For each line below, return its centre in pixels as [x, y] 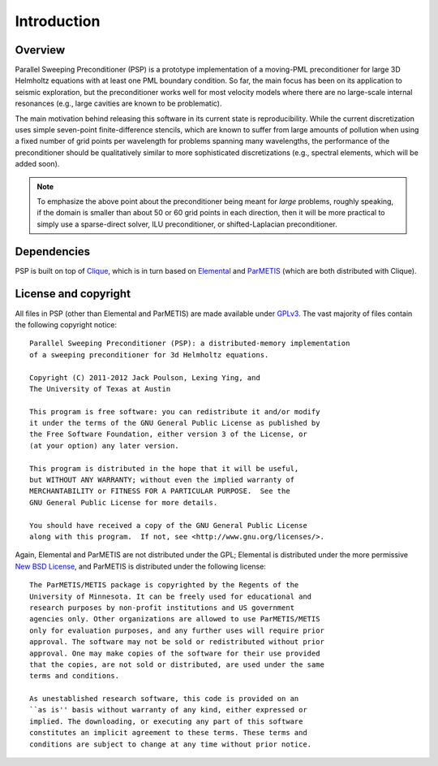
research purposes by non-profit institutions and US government [162, 608]
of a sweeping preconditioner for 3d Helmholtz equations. [149, 355]
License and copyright [73, 294]
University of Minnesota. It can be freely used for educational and [171, 596]
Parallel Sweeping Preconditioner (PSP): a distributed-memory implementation [190, 344]
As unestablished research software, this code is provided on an [164, 699]
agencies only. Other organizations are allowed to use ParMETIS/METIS [175, 619]
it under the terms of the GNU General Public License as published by [175, 423]
